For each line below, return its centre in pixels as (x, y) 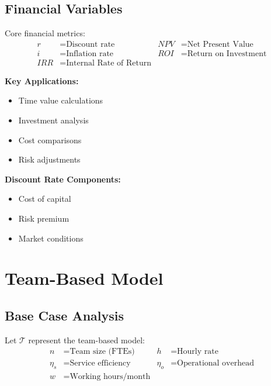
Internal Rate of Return (109, 63)
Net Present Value (220, 44)
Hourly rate (198, 352)
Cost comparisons (50, 139)
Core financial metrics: (45, 33)
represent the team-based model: (86, 340)
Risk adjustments (49, 159)
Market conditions (51, 238)
